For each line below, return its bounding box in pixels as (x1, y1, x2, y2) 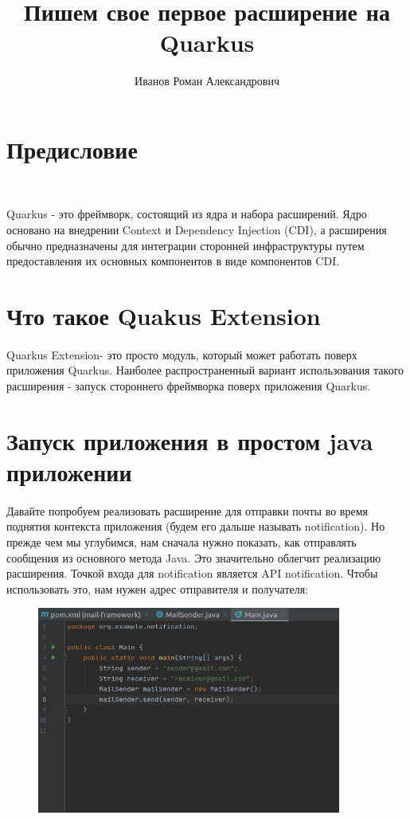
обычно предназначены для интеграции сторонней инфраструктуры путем (6, 237, 365, 253)
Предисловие (6, 132, 138, 165)
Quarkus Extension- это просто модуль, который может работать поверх (6, 346, 357, 362)
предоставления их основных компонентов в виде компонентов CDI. (6, 253, 340, 269)
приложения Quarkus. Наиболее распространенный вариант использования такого (6, 362, 404, 378)
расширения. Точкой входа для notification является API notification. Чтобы (6, 565, 378, 582)
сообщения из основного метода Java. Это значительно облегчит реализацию (6, 549, 381, 566)
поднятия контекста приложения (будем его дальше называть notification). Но (6, 518, 385, 535)
